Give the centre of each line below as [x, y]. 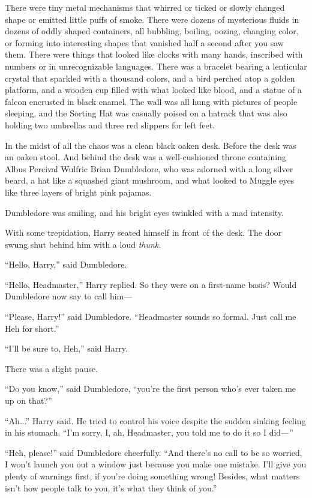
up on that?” [28, 400]
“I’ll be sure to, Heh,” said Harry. [66, 348]
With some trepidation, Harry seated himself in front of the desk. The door [143, 232]
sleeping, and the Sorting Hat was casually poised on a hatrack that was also [146, 113]
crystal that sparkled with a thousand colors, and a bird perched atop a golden [150, 78]
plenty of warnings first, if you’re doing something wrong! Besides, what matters [152, 476]
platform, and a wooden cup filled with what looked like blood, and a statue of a [153, 90]
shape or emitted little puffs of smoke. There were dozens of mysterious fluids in [152, 19]
